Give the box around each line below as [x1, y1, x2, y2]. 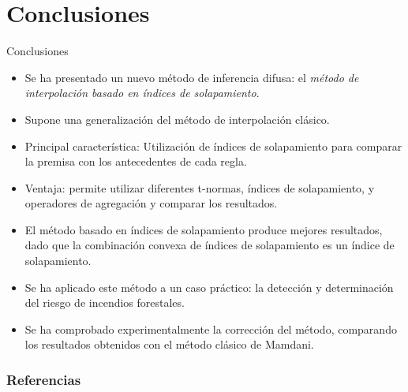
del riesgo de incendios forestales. [24, 294, 185, 311]
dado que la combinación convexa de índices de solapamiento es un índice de [24, 237, 395, 253]
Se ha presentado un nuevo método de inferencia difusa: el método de [24, 69, 359, 85]
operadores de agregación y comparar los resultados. [24, 195, 278, 211]
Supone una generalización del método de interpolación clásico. [24, 110, 330, 127]
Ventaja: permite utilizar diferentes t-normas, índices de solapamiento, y [24, 179, 375, 196]
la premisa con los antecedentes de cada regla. [24, 153, 247, 170]
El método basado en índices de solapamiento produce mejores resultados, [24, 221, 383, 237]
